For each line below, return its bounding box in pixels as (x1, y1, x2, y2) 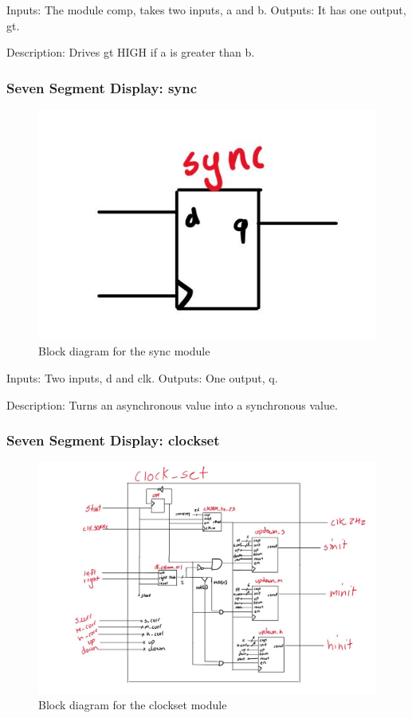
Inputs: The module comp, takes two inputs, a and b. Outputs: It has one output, (6, 2, 406, 18)
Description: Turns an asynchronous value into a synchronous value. (6, 396, 338, 413)
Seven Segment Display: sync (6, 77, 198, 97)
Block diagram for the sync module (38, 343, 210, 359)
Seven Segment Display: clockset (6, 430, 220, 450)
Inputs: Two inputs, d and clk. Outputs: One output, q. (6, 369, 278, 386)
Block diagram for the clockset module (38, 696, 227, 713)
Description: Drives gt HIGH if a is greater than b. (6, 44, 255, 61)
